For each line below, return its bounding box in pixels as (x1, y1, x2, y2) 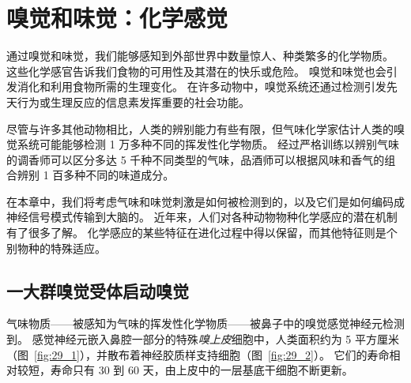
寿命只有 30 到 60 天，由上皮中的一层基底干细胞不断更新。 (50, 362, 353, 378)
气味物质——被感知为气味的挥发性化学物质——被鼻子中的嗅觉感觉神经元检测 (6, 315, 405, 332)
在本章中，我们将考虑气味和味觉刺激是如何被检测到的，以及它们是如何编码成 (6, 193, 405, 209)
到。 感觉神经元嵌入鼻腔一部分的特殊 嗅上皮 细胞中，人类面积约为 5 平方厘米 (6, 331, 399, 347)
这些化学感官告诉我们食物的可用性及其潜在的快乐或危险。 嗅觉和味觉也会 (6, 62, 386, 79)
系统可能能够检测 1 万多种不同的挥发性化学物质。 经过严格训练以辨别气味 (17, 136, 399, 152)
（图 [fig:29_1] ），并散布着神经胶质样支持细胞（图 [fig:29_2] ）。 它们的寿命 (6, 346, 390, 362)
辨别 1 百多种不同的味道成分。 (17, 167, 175, 183)
